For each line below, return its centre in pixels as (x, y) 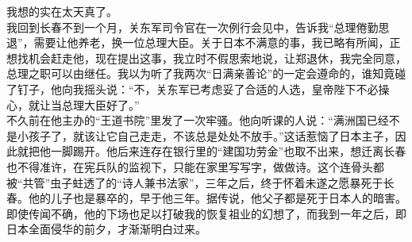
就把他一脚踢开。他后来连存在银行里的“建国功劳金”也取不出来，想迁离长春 (212, 151)
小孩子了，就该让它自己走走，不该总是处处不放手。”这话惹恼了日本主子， (206, 135)
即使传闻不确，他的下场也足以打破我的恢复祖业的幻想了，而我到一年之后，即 (206, 213)
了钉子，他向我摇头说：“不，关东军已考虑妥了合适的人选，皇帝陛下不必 (193, 88)
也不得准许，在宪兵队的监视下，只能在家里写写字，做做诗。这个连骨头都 (195, 166)
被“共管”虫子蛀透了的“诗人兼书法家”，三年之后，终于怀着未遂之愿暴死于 (195, 182)
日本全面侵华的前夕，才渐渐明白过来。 (106, 229)
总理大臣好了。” (100, 104)
